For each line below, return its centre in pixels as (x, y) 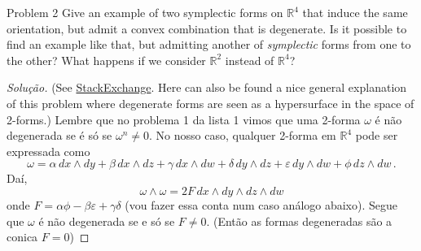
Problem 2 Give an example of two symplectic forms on (145, 12)
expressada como (48, 151)
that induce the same (355, 12)
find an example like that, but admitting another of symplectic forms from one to (209, 44)
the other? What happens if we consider (106, 60)
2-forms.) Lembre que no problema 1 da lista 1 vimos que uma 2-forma (184, 119)
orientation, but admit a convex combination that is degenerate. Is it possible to (207, 28)
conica (22, 237)
